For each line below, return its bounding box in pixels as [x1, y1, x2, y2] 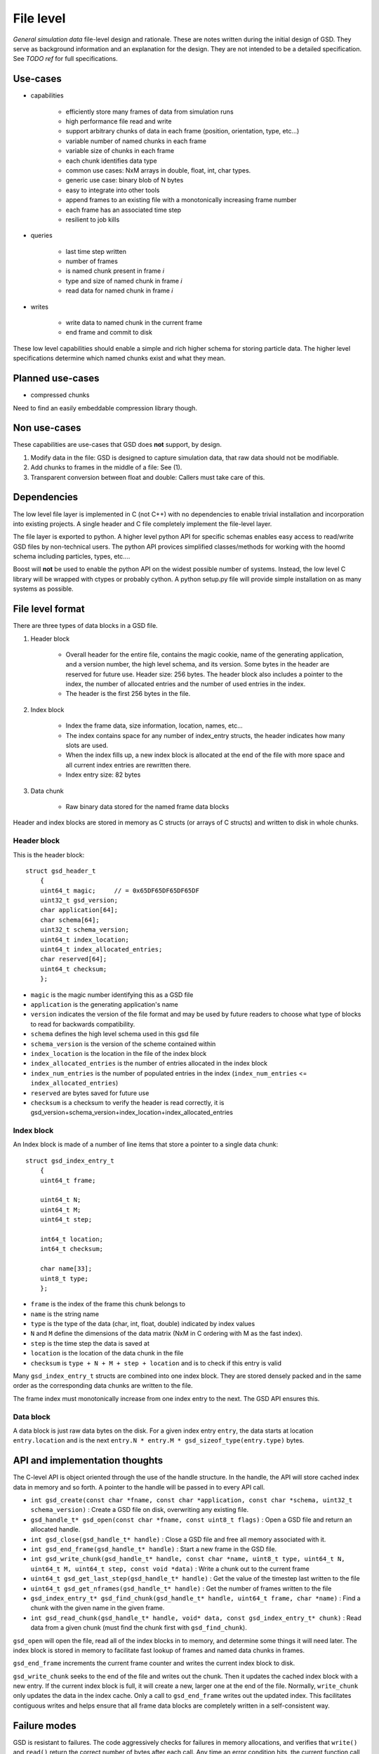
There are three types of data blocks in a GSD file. [13, 622, 158, 630]
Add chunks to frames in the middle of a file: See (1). [30, 463, 182, 471]
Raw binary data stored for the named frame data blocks [65, 803, 230, 810]
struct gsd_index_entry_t [25, 1156, 115, 1165]
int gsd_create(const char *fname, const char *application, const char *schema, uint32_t [30, 1497, 353, 1504]
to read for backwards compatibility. [30, 1019, 135, 1028]
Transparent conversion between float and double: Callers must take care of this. [30, 473, 265, 481]
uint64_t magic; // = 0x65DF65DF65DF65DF [39, 886, 200, 895]
